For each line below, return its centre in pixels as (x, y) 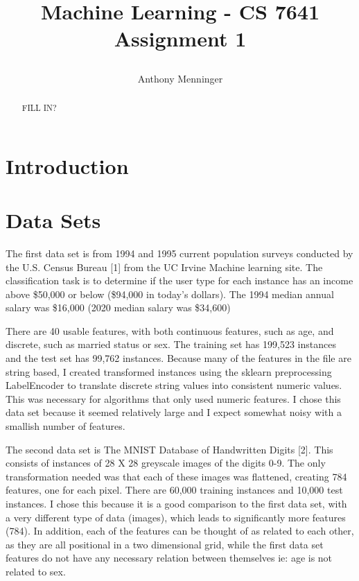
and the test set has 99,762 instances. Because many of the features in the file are (178, 358)
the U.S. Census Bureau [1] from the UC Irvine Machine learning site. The (164, 267)
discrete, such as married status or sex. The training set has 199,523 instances (171, 344)
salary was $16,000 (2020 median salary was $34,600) (118, 307)
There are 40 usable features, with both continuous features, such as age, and (170, 330)
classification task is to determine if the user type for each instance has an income (179, 280)
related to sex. (36, 571)
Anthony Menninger (180, 78)
